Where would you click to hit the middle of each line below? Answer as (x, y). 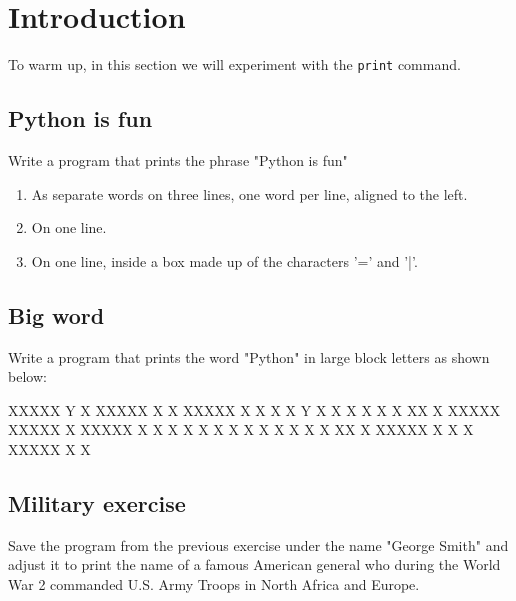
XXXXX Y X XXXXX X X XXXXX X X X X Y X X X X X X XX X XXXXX (254, 409)
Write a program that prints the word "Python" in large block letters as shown (249, 356)
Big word (56, 314)
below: (27, 376)
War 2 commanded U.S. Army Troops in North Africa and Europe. (214, 583)
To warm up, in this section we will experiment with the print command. (234, 64)
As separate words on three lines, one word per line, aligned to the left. (249, 193)
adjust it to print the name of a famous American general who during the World (254, 564)
